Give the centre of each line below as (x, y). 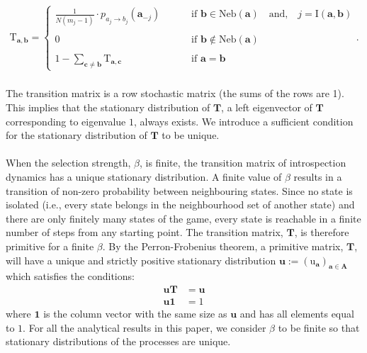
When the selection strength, (68, 163)
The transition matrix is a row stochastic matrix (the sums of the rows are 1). (175, 93)
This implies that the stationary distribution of (108, 107)
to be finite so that (319, 327)
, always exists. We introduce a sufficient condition (244, 121)
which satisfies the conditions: (70, 276)
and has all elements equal (297, 313)
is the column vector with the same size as (135, 313)
